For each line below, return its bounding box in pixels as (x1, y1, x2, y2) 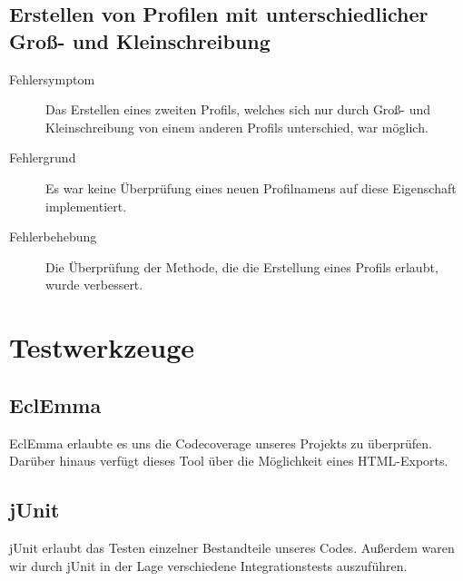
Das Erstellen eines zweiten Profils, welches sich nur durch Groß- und (45, 100, 431, 119)
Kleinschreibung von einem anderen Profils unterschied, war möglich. (45, 117, 429, 136)
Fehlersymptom (9, 69, 95, 88)
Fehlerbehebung (9, 227, 97, 246)
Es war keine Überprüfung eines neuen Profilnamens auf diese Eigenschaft (45, 178, 457, 197)
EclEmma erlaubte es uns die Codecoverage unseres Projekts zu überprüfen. (9, 433, 432, 452)
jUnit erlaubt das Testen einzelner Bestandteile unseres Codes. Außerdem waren (9, 537, 455, 556)
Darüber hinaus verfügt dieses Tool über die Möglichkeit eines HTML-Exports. (9, 451, 448, 470)
